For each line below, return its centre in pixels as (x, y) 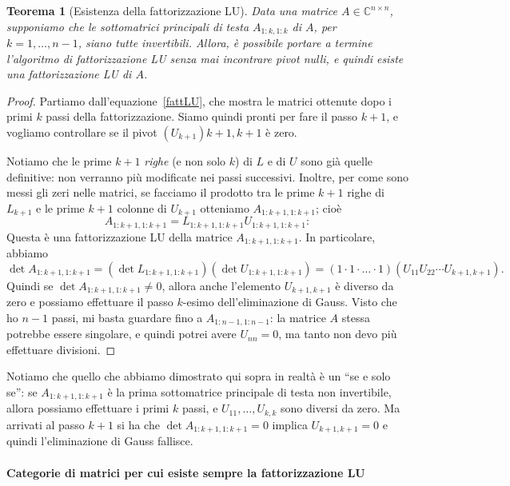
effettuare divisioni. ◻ (61, 349)
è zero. (281, 132)
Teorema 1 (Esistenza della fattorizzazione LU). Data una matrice (172, 10)
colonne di (142, 207)
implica (290, 424)
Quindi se (30, 285)
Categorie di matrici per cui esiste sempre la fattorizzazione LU (186, 472)
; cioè (329, 207)
